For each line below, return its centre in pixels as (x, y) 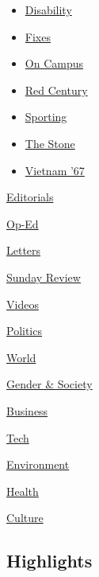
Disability (48, 10)
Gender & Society (49, 384)
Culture (25, 518)
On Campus (54, 63)
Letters (24, 250)
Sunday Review (44, 277)
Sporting (46, 117)
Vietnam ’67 (55, 170)
